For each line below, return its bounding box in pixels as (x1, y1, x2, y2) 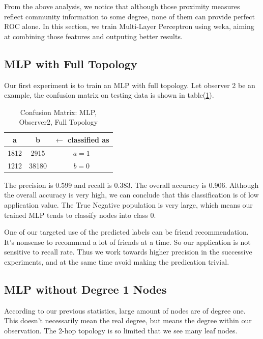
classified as (68, 134, 109, 145)
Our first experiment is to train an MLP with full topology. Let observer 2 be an (4, 79, 255, 90)
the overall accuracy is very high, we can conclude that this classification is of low (4, 189, 259, 200)
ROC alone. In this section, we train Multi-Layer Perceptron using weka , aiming (4, 21, 254, 32)
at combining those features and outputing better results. (4, 31, 183, 41)
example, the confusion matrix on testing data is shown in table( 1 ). (4, 90, 214, 100)
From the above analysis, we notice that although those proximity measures (4, 1, 240, 11)
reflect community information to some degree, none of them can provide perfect (4, 11, 255, 21)
